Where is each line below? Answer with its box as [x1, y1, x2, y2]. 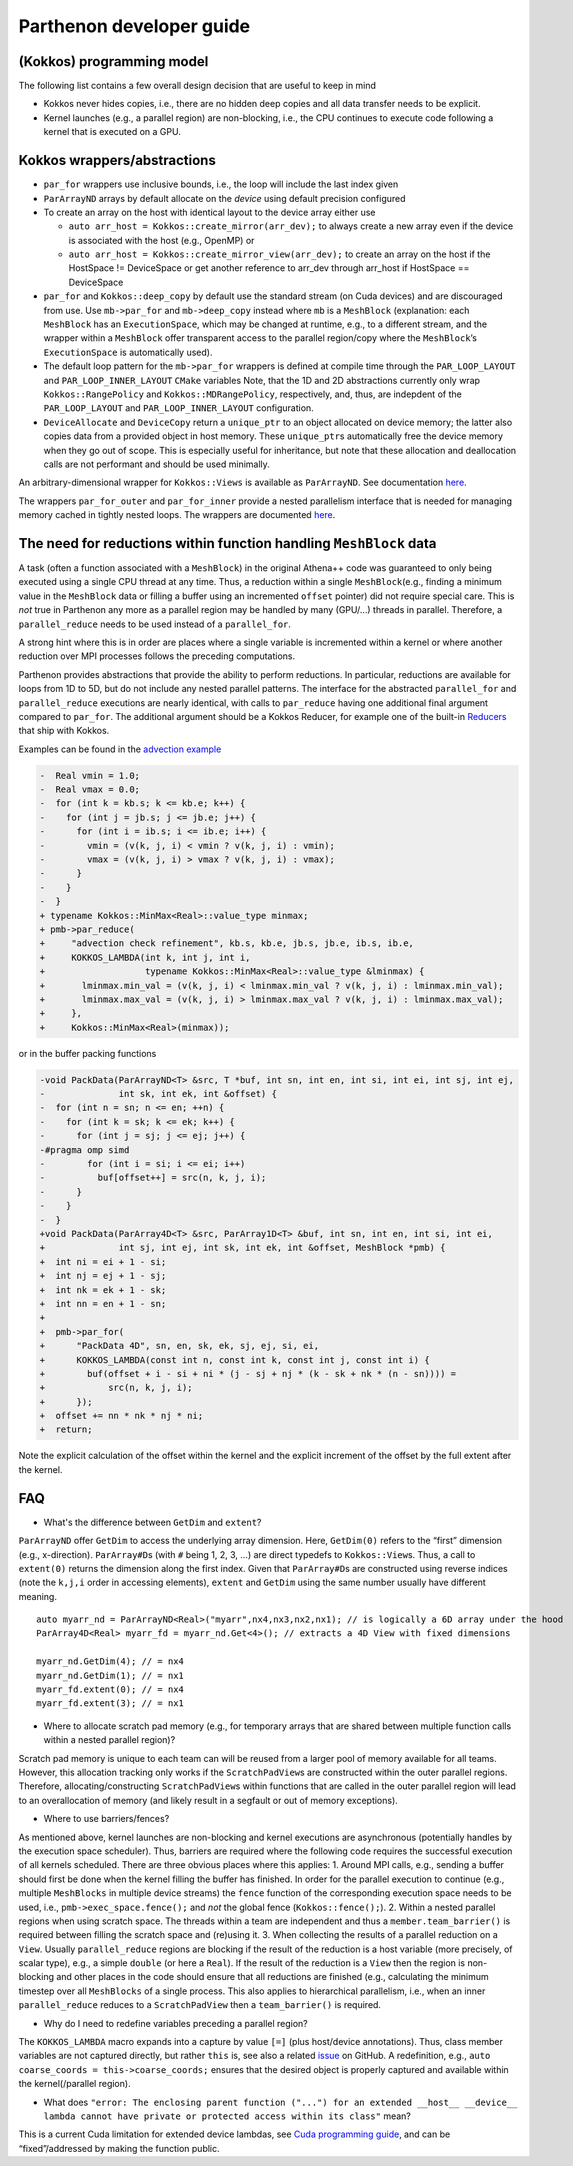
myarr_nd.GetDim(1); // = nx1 [36, 1670, 185, 1681]
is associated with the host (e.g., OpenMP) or [68, 234, 255, 246]
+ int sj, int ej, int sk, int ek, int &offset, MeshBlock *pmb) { [39, 1242, 446, 1254]
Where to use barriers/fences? [43, 1813, 170, 1825]
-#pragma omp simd [39, 1144, 130, 1155]
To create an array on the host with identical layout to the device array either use [43, 206, 376, 218]
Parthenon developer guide [18, 15, 251, 37]
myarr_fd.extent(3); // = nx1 [36, 1698, 185, 1709]
